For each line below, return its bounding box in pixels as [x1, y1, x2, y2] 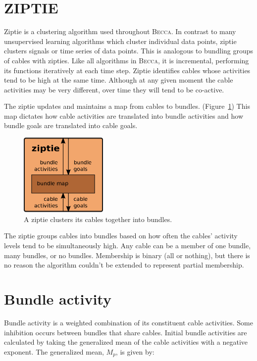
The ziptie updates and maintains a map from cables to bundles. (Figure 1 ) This [4, 101, 250, 111]
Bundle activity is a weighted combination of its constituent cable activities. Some [4, 317, 253, 327]
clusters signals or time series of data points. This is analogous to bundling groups [4, 45, 254, 56]
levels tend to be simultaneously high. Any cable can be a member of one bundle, [4, 240, 251, 251]
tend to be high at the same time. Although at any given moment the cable [4, 75, 233, 85]
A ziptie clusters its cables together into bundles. [24, 214, 172, 224]
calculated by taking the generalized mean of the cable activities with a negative [4, 337, 248, 347]
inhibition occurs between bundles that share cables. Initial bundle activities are [4, 327, 247, 337]
